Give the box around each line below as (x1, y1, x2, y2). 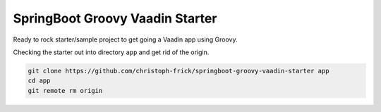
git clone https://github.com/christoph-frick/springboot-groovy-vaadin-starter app (28, 67, 329, 75)
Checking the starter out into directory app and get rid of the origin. (13, 48, 210, 56)
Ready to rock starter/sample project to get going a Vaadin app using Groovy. (13, 35, 238, 44)
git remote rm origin (28, 87, 103, 94)
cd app (28, 77, 51, 85)
